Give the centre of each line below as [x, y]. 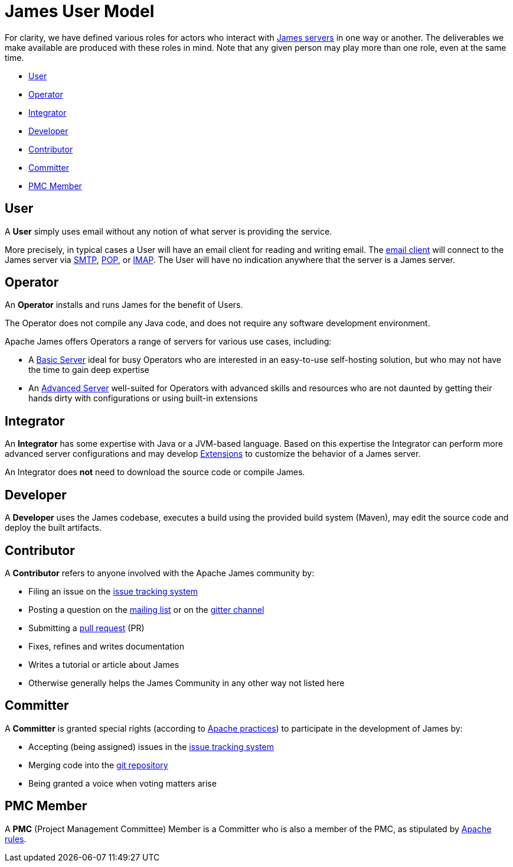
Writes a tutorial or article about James [104, 664]
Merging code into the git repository [98, 765]
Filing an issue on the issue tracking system [113, 591]
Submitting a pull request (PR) [86, 628]
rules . [16, 839]
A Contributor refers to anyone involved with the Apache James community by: [160, 573]
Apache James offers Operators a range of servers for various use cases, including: [168, 342]
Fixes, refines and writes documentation [106, 646]
